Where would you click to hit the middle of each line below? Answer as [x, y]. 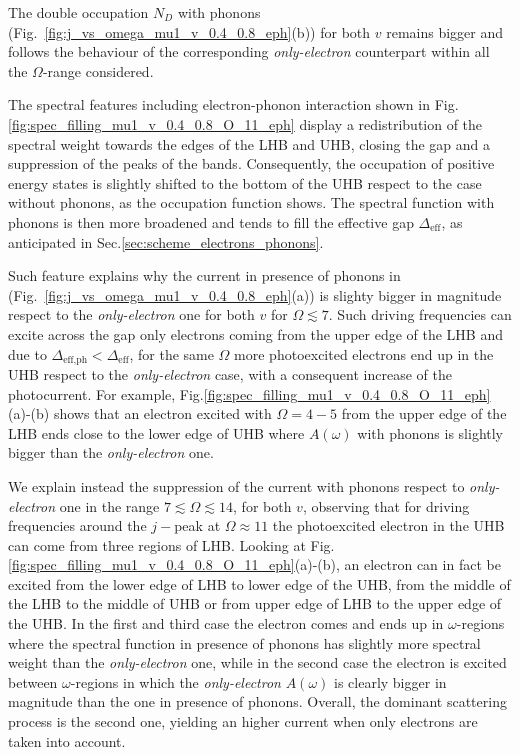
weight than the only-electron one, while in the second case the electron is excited [257, 662]
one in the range [109, 505]
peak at [197, 525]
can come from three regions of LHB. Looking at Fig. [171, 544]
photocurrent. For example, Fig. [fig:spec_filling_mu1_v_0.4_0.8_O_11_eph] [249, 393]
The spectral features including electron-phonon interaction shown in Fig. [233, 104]
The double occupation [78, 12]
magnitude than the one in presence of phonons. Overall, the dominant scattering [257, 701]
